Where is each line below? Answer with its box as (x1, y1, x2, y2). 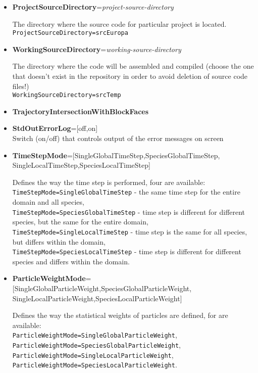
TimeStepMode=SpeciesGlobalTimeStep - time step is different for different (12, 206, 245, 217)
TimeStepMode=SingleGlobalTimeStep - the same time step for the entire (12, 186, 240, 197)
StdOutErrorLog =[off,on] (12, 123, 98, 133)
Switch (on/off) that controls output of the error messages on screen (12, 133, 224, 144)
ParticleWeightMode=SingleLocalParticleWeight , (12, 349, 174, 360)
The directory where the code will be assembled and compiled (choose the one (12, 61, 254, 71)
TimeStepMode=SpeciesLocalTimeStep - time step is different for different (12, 246, 241, 257)
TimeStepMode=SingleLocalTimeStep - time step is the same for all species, (12, 226, 247, 237)
